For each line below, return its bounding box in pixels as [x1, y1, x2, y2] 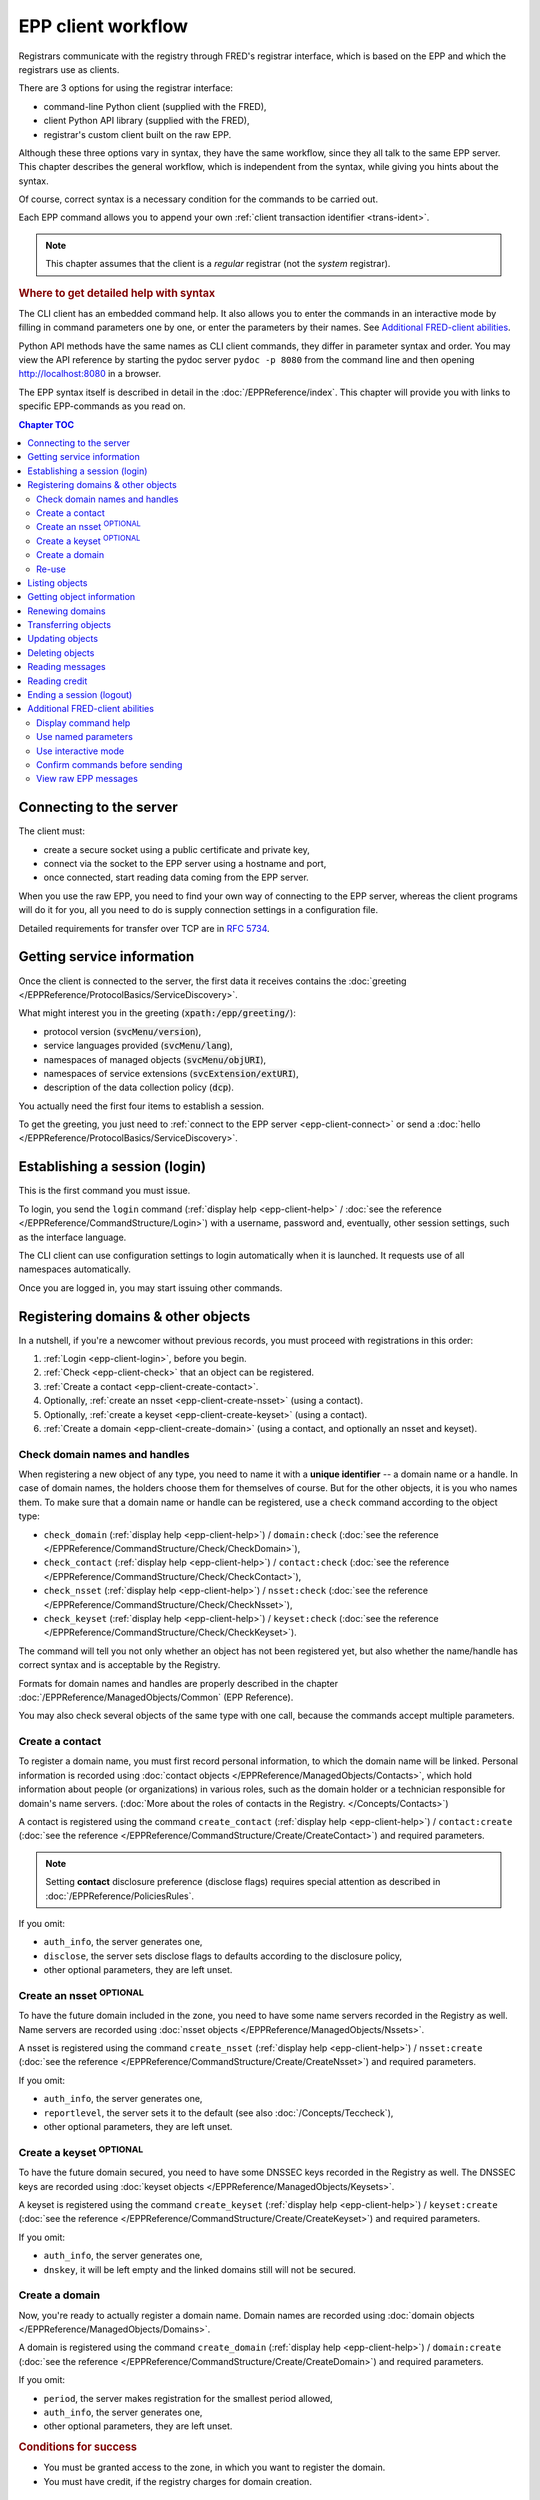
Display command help [36, 716, 131, 729]
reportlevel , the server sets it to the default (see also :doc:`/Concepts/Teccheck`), [43, 2106, 394, 2119]
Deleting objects [27, 646, 95, 659]
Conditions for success [18, 2440, 137, 2454]
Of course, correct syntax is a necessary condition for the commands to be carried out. [18, 193, 379, 205]
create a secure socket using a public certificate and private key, [43, 843, 310, 855]
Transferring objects [27, 619, 112, 631]
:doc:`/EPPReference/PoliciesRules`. [45, 1890, 195, 1902]
